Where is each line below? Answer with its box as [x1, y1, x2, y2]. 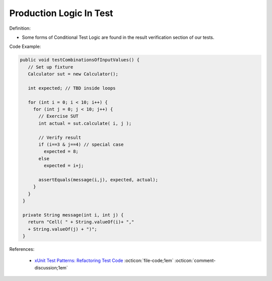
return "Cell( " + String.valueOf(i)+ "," [28, 219, 134, 225]
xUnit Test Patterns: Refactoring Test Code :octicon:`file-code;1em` [34, 257, 174, 264]
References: [9, 246, 35, 252]
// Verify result [38, 134, 82, 140]
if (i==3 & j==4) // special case [38, 142, 124, 147]
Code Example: [9, 43, 41, 50]
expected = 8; [43, 149, 79, 155]
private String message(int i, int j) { [23, 212, 124, 218]
